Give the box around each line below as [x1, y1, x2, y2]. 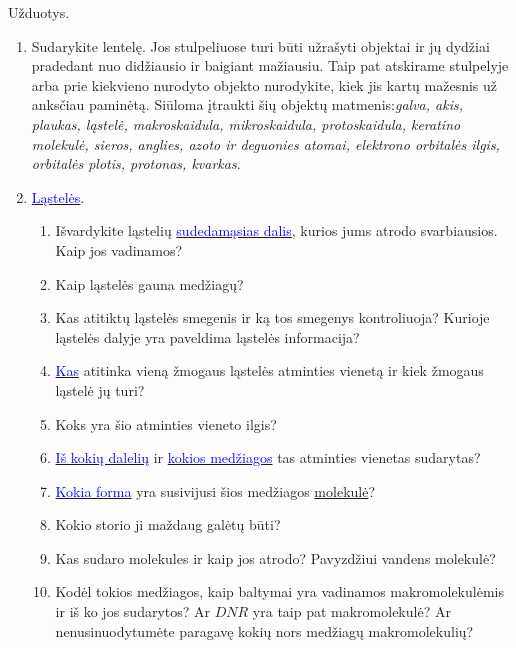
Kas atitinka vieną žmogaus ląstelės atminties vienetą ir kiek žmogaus [55, 360, 484, 381]
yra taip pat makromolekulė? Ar [252, 601, 451, 622]
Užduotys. [8, 2, 70, 22]
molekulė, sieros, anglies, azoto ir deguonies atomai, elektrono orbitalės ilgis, [31, 133, 500, 154]
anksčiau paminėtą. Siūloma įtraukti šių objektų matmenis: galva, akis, [31, 94, 463, 115]
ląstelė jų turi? [55, 379, 145, 400]
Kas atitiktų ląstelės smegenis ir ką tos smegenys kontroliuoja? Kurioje [55, 307, 490, 328]
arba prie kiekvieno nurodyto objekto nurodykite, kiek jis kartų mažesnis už [31, 74, 498, 95]
